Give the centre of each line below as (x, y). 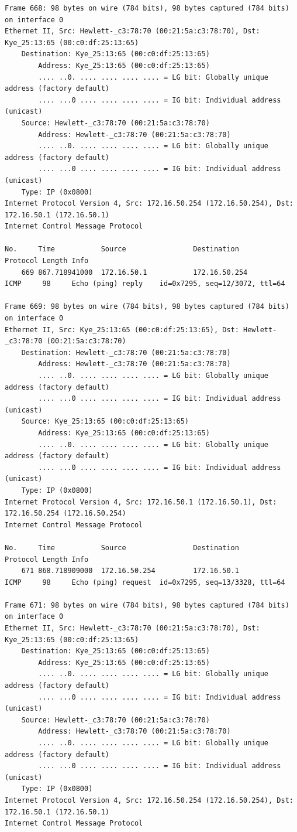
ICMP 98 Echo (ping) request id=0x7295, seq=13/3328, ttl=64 (145, 582)
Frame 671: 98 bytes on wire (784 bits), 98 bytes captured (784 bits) (147, 605)
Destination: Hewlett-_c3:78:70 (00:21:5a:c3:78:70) (126, 352)
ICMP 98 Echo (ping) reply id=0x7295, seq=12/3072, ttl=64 (145, 284)
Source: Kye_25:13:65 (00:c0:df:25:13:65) (105, 422)
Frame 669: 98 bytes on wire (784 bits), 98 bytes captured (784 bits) (147, 307)
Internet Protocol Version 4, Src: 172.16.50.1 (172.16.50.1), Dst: (141, 502)
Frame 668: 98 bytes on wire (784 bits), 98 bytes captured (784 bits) (147, 8)
